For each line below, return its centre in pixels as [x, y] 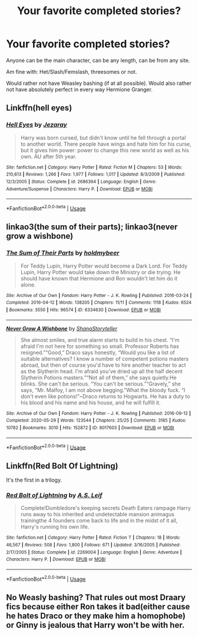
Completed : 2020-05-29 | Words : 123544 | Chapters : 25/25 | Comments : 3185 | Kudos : [96, 421]
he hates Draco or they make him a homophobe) [96, 616]
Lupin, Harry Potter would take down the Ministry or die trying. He [100, 272]
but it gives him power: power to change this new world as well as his [105, 150]
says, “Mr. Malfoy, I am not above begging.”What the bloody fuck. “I [103, 390]
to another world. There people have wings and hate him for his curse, [106, 144]
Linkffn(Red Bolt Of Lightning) [62, 466]
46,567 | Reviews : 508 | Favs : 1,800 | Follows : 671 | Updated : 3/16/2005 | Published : [93, 545]
